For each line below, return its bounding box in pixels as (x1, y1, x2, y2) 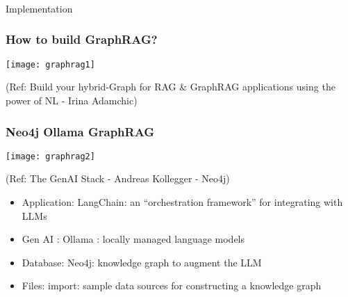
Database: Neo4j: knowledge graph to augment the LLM (22, 255, 262, 269)
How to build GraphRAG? (6, 31, 158, 48)
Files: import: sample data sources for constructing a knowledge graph (22, 278, 322, 293)
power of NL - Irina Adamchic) (6, 93, 138, 107)
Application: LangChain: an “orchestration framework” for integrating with (22, 195, 343, 209)
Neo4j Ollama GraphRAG (6, 122, 155, 140)
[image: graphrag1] (6, 59, 95, 70)
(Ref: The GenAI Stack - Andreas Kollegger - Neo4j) (6, 171, 230, 186)
